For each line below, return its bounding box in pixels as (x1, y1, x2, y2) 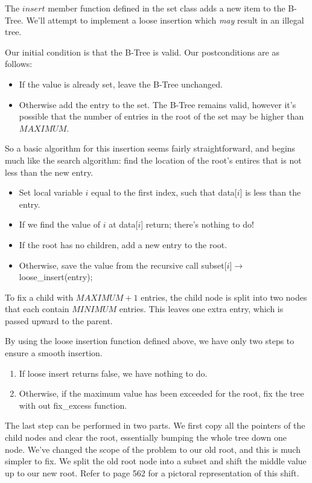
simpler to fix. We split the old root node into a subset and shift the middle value (5, 455, 307, 467)
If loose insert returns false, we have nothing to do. (19, 366, 208, 379)
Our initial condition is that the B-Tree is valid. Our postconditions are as (5, 45, 279, 58)
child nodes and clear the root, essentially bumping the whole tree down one (5, 431, 287, 444)
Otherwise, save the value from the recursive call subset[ (19, 258, 227, 271)
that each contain (5, 302, 69, 315)
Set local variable (19, 186, 83, 199)
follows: (5, 57, 33, 70)
